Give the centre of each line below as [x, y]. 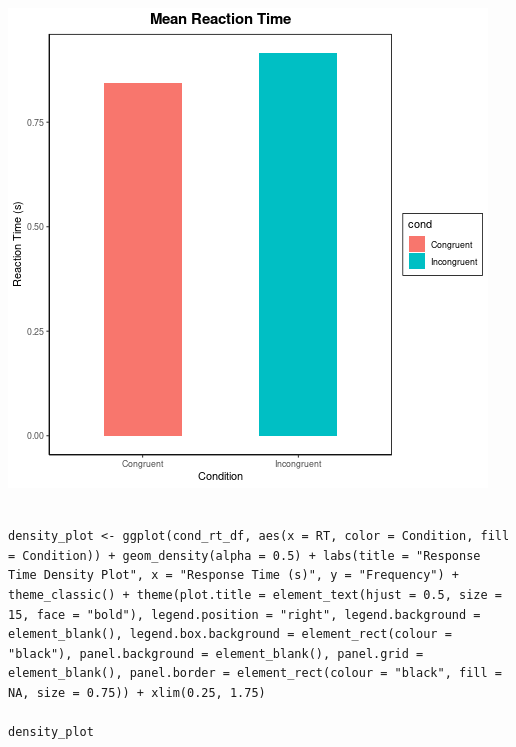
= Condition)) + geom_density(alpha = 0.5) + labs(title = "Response [244, 555]
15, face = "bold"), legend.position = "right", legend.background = [244, 614]
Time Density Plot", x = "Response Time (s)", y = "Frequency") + [234, 575]
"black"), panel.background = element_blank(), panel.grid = [216, 653]
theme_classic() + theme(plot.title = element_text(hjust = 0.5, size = [255, 594]
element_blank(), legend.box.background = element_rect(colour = [230, 634]
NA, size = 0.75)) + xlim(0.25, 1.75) [137, 692]
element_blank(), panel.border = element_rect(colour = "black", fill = [255, 673]
